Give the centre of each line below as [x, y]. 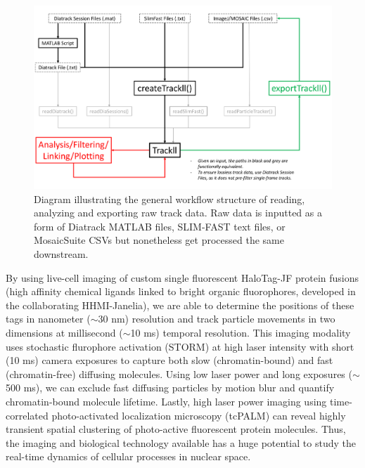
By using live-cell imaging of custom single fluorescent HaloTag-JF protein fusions [182, 277]
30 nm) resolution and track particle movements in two [217, 319]
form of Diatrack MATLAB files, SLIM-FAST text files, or [160, 226]
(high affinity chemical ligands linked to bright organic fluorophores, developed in [181, 291]
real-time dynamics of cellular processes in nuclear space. [128, 456]
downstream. [61, 254]
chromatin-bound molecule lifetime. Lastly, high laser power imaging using [166, 402]
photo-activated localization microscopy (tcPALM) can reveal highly [199, 415]
